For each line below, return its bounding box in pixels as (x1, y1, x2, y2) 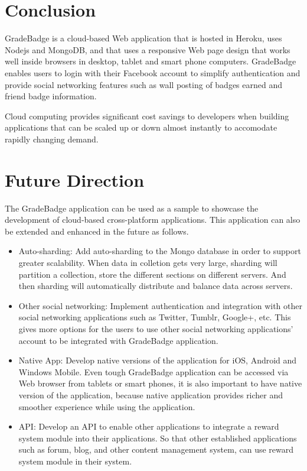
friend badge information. (5, 90, 97, 102)
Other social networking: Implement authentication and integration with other (18, 299, 302, 311)
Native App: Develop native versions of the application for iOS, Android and (18, 354, 297, 366)
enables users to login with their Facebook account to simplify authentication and (5, 66, 301, 79)
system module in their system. (18, 454, 132, 467)
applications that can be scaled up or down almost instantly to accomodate (5, 121, 277, 134)
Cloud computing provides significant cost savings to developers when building (5, 109, 289, 122)
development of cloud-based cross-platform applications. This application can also (5, 213, 301, 226)
